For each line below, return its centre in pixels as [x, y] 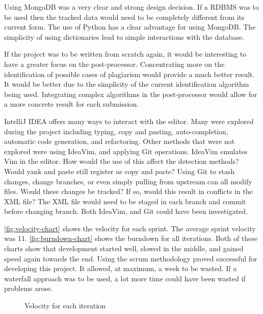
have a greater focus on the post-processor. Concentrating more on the [114, 64]
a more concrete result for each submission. [72, 104]
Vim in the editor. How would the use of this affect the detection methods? [122, 161]
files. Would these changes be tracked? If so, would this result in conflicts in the [128, 191]
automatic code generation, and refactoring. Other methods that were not [120, 141]
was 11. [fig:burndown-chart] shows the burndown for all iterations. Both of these [131, 238]
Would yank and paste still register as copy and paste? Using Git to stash [120, 171]
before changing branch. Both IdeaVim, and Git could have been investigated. [126, 211]
